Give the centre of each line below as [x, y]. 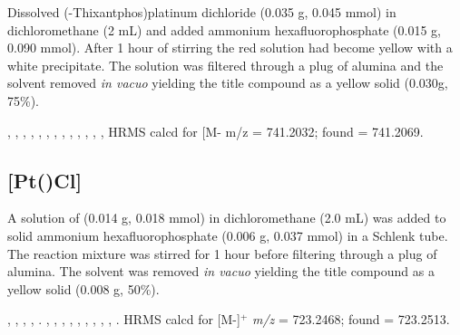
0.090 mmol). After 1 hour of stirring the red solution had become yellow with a [230, 48]
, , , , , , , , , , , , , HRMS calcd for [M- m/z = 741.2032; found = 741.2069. [215, 131]
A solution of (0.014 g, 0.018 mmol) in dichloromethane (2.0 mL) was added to [227, 218]
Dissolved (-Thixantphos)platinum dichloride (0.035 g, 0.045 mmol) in [202, 12]
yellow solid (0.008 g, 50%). [83, 288]
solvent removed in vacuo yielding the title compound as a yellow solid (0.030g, [228, 83]
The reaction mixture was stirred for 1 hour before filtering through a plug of [222, 253]
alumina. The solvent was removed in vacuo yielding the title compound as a [221, 271]
